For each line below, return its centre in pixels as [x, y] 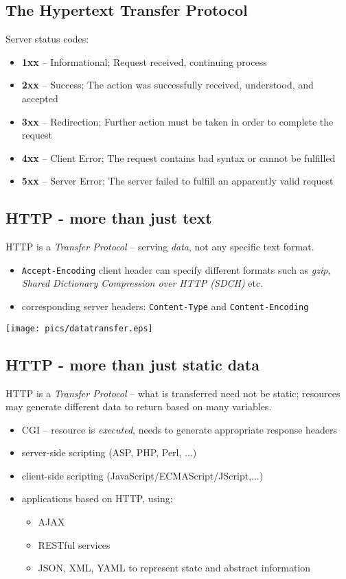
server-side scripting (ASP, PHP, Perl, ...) [109, 452]
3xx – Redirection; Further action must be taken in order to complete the [177, 121]
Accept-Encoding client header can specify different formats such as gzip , [176, 269]
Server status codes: [47, 39]
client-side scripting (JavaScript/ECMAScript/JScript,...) [142, 475]
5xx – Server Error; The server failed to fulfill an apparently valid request [177, 181]
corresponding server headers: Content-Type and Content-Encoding [165, 306]
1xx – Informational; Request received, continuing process [144, 61]
